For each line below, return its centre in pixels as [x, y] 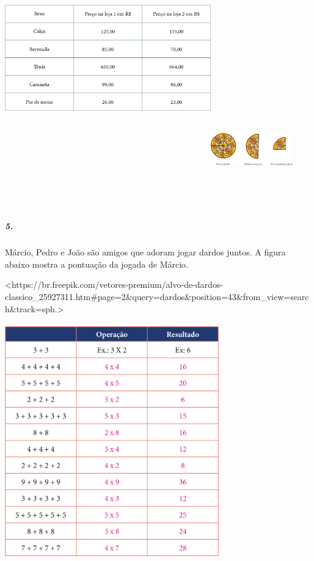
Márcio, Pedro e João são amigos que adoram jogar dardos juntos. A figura [145, 252]
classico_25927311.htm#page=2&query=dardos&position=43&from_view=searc [157, 296]
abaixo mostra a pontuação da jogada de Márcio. [97, 264]
